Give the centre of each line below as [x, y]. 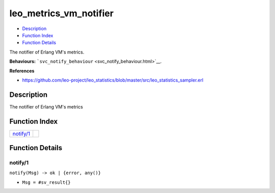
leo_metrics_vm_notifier [62, 13]
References [22, 71]
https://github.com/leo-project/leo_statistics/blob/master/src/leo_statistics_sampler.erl [113, 80]
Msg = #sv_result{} [46, 182]
